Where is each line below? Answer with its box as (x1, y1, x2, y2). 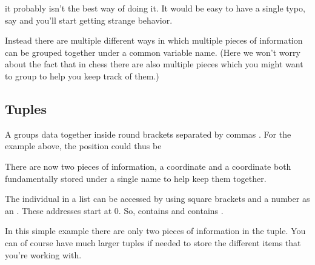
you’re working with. (5, 248, 82, 261)
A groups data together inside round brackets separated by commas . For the (5, 127, 291, 140)
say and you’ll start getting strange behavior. (5, 13, 173, 26)
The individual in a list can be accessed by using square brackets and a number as (5, 192, 310, 205)
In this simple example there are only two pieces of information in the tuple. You (5, 224, 306, 237)
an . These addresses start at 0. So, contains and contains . (5, 204, 224, 216)
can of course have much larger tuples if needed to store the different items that (5, 236, 301, 249)
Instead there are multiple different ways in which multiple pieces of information (5, 34, 303, 47)
